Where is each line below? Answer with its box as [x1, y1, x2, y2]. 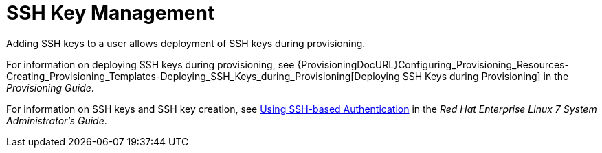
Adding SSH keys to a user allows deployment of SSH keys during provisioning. [6, 37, 366, 49]
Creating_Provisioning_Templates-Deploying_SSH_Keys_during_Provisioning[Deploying [6, 70, 400, 82]
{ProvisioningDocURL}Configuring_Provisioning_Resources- [297, 58, 569, 70]
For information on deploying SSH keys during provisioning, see [6, 58, 295, 70]
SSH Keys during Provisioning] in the [402, 70, 569, 82]
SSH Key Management [6, 1, 215, 25]
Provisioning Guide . [6, 81, 94, 94]
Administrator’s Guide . [6, 114, 107, 126]
